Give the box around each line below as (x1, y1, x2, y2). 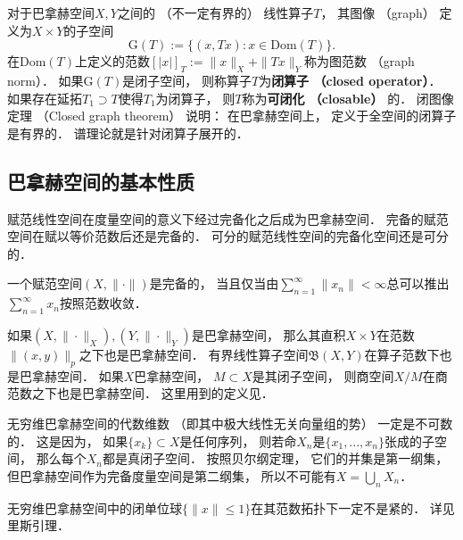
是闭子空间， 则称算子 (122, 71, 252, 89)
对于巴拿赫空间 (7, 4, 95, 21)
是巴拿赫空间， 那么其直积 (191, 325, 346, 344)
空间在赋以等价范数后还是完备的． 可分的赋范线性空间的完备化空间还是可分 (7, 227, 449, 245)
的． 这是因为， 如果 (7, 431, 128, 450)
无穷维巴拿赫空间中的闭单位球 (7, 498, 182, 517)
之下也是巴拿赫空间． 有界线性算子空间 (79, 345, 309, 363)
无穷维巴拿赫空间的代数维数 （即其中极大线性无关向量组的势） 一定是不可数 (7, 413, 453, 432)
